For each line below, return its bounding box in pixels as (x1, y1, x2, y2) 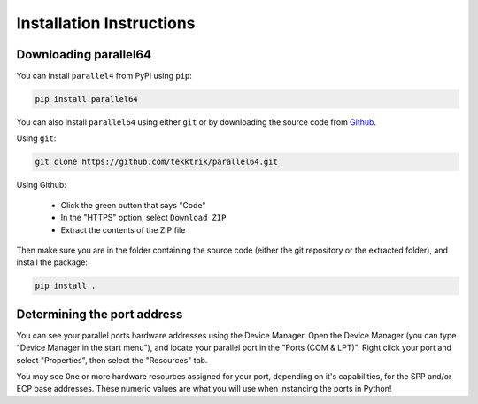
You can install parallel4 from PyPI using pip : (16, 71, 192, 82)
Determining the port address (16, 307, 183, 322)
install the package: (16, 257, 89, 268)
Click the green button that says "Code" (60, 199, 206, 210)
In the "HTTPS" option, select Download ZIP (60, 213, 227, 223)
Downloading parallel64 (16, 47, 152, 62)
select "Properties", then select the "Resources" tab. (16, 354, 208, 365)
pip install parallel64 (35, 94, 139, 105)
